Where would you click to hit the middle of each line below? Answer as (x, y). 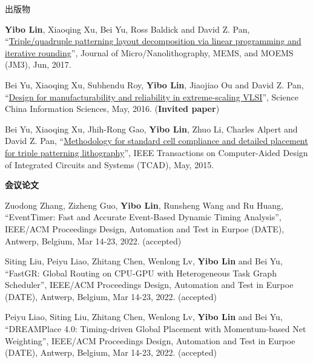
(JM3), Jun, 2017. (38, 64)
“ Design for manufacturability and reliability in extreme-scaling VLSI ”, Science (152, 96)
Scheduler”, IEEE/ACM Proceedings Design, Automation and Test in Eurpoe (149, 285)
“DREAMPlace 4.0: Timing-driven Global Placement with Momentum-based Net (156, 329)
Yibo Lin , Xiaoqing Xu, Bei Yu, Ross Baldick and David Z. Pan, (127, 29)
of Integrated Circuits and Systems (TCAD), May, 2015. (110, 164)
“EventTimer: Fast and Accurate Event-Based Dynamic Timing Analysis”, (143, 217)
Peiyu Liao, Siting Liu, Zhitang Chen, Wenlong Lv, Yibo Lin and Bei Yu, (144, 317)
